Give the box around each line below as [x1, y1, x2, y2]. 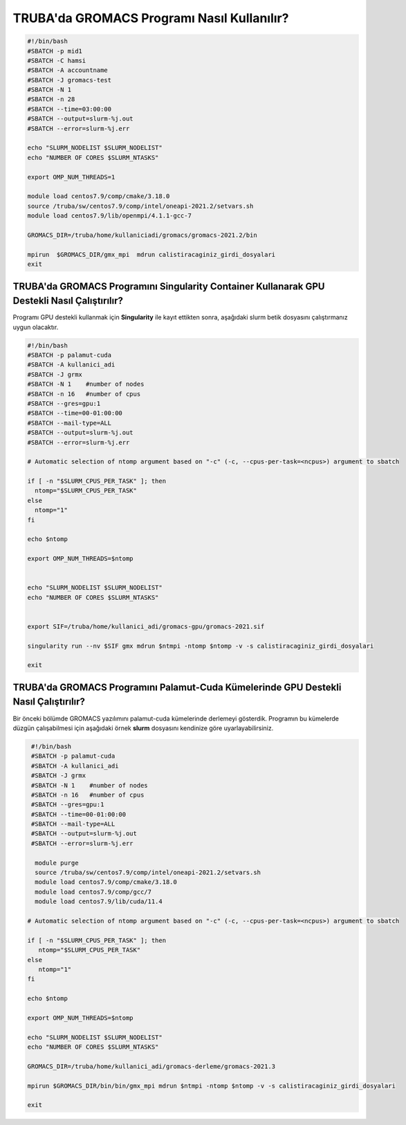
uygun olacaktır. [12, 323, 59, 331]
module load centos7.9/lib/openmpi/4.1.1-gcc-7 [27, 212, 192, 220]
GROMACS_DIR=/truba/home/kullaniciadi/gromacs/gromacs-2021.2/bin [27, 231, 257, 239]
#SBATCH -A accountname [27, 67, 109, 74]
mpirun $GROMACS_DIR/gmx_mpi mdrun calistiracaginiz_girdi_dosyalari [27, 250, 276, 258]
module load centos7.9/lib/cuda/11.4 [35, 898, 163, 905]
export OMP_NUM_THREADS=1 [27, 173, 116, 181]
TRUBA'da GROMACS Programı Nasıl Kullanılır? [12, 10, 289, 26]
